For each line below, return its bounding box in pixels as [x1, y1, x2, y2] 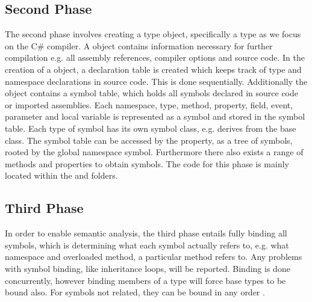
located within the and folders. [5, 169, 118, 182]
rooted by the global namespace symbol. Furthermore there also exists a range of [5, 146, 304, 158]
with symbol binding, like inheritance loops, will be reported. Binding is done [5, 262, 290, 274]
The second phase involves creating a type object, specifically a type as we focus [5, 28, 301, 40]
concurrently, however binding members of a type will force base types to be [5, 274, 286, 286]
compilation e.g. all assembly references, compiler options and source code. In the [5, 51, 305, 64]
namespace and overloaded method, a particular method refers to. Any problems [5, 250, 302, 263]
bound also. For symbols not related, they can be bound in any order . [5, 286, 265, 298]
